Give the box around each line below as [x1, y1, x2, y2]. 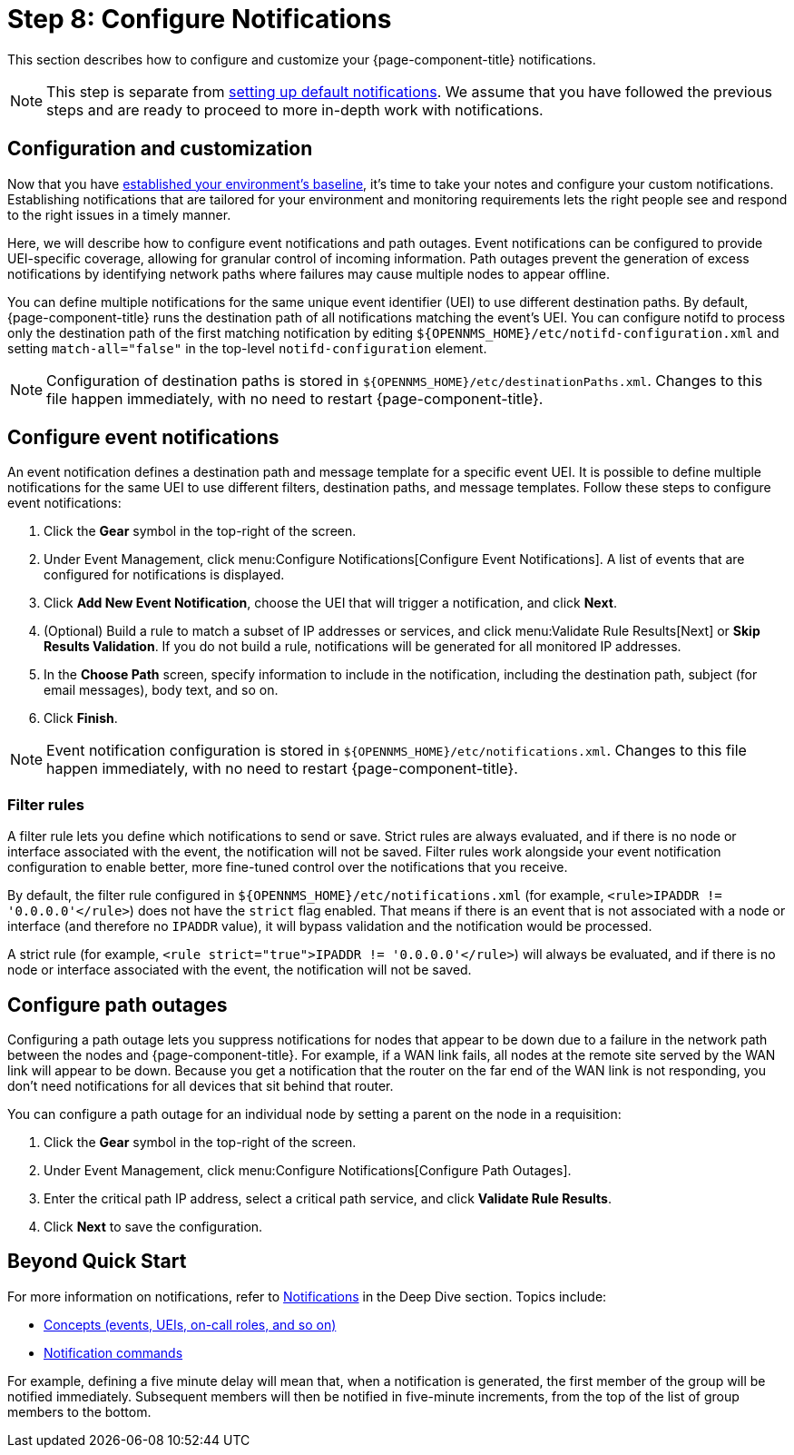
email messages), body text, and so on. [44, 682, 279, 698]
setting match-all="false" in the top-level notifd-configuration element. [7, 340, 487, 356]
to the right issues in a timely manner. [7, 206, 231, 223]
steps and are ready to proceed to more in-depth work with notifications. [46, 100, 544, 119]
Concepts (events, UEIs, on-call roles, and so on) [44, 1316, 337, 1332]
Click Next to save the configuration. [44, 1219, 263, 1235]
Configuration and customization [7, 137, 313, 161]
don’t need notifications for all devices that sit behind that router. [7, 1078, 394, 1094]
